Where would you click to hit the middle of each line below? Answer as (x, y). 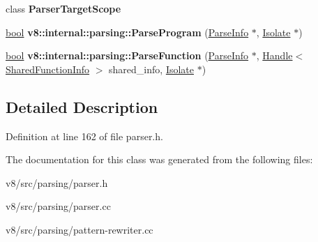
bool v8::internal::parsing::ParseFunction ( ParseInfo (127, 55)
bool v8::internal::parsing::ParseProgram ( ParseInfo (127, 32)
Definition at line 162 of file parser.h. (84, 136)
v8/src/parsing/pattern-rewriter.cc (79, 229)
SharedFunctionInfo (48, 69)
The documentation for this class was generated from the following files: (159, 159)
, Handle (274, 55)
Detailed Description (82, 106)
